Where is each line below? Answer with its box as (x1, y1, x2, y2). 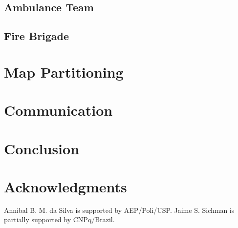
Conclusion (4, 138, 80, 158)
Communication (4, 100, 113, 120)
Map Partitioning (4, 62, 124, 82)
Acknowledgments (4, 176, 127, 196)
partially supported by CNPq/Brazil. (4, 214, 115, 225)
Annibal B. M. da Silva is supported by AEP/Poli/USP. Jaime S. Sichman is (4, 205, 235, 215)
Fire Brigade (4, 28, 69, 43)
